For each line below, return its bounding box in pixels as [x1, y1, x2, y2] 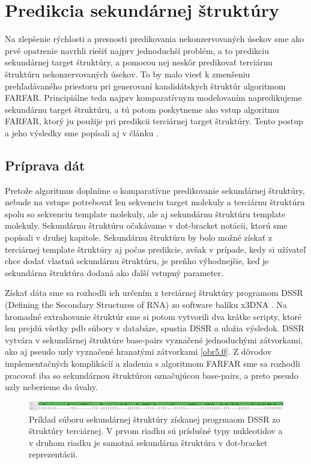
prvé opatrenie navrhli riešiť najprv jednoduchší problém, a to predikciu [5, 44, 269, 56]
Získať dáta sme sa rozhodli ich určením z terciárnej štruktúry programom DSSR [5, 286, 303, 299]
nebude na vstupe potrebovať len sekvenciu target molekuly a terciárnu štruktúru [5, 196, 305, 208]
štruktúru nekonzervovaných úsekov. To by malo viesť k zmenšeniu [5, 67, 250, 80]
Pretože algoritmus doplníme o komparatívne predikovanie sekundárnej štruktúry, [5, 184, 305, 196]
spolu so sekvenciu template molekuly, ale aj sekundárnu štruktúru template [5, 207, 286, 220]
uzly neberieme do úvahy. [5, 381, 98, 393]
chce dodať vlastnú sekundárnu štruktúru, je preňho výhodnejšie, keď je [5, 255, 269, 267]
